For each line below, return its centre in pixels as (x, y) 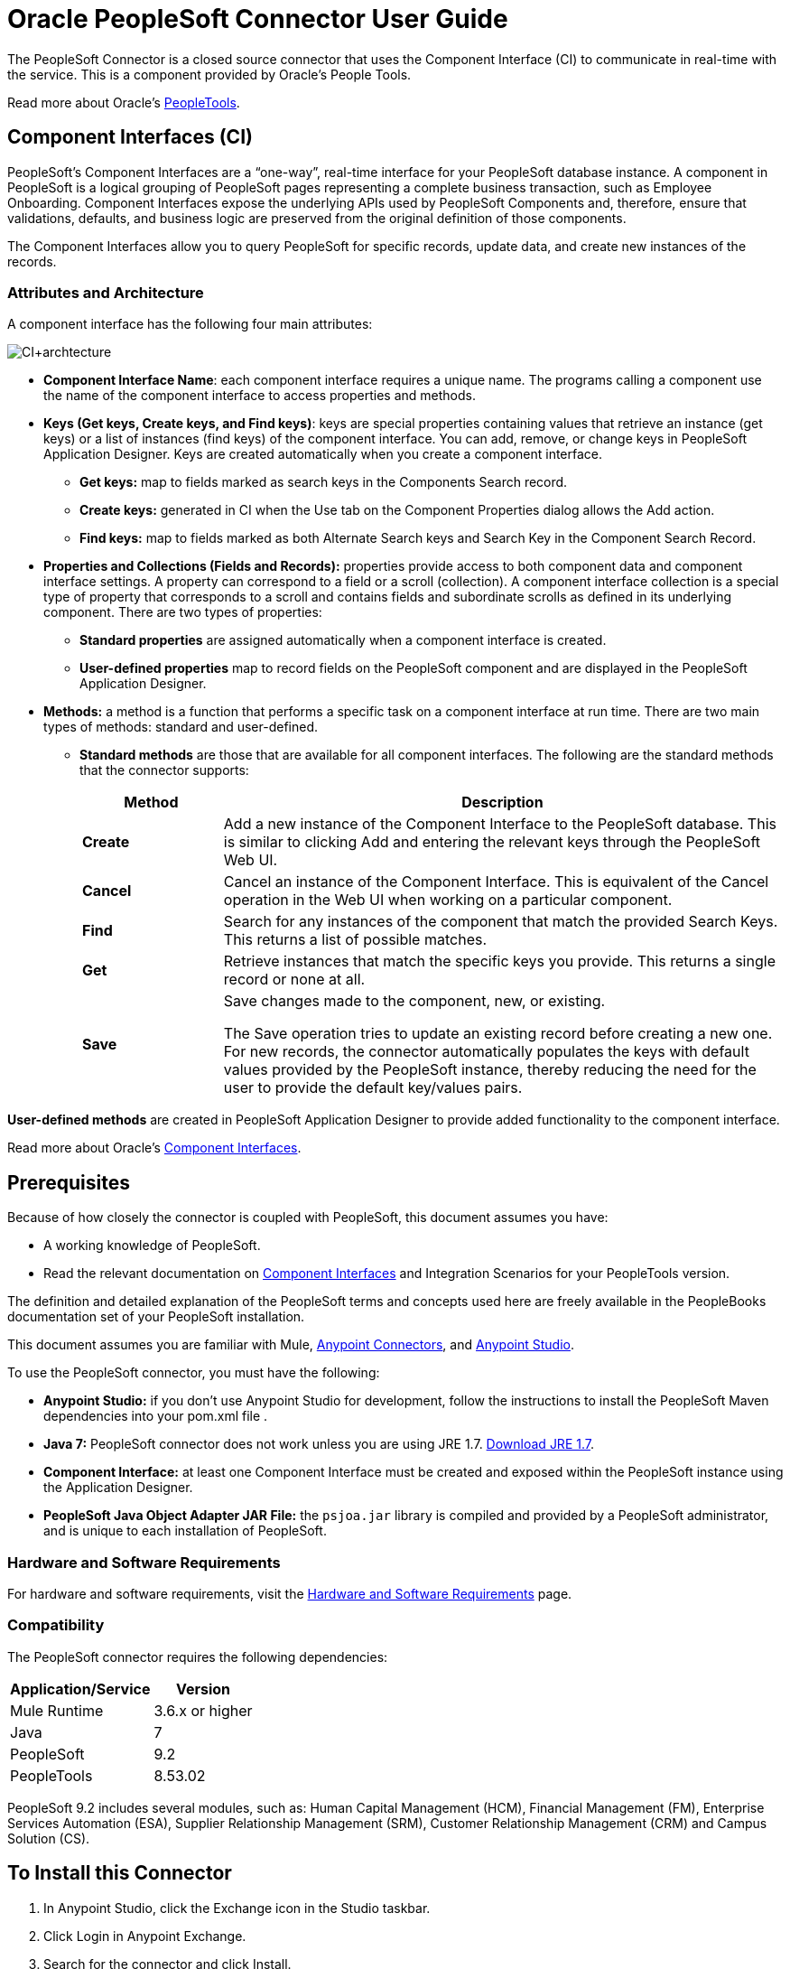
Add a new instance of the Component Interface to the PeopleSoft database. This (500, 824)
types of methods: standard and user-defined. (181, 727)
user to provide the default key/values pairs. (373, 1088)
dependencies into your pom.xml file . (156, 1416)
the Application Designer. (118, 1488)
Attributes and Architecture (106, 292)
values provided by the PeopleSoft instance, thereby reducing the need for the (490, 1070)
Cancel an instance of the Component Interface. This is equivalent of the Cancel (496, 882)
